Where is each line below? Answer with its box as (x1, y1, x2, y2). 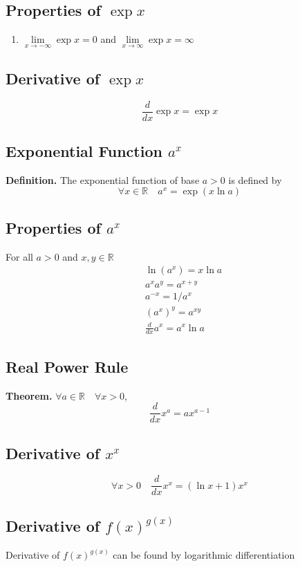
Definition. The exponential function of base (6, 172, 200, 187)
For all (6, 249, 33, 263)
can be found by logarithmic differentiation (113, 548, 295, 562)
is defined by (228, 172, 282, 187)
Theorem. (6, 388, 53, 402)
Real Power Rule (6, 355, 129, 377)
